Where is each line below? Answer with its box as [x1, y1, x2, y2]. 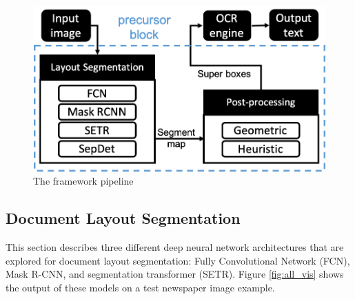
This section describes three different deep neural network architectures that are [6, 240, 344, 254]
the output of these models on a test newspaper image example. [6, 280, 275, 294]
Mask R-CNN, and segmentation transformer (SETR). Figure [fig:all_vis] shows [6, 267, 344, 281]
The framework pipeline [33, 174, 134, 188]
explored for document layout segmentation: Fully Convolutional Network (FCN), [6, 253, 350, 267]
